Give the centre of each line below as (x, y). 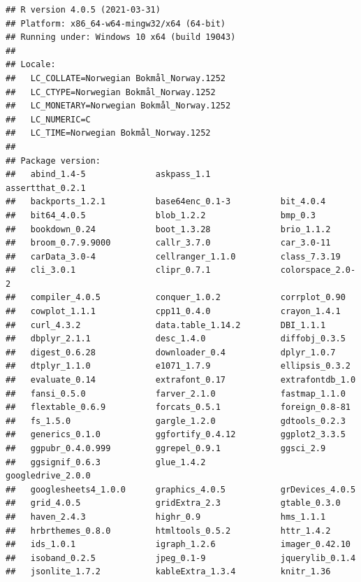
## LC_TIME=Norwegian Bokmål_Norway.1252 (108, 133)
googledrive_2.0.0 (48, 476)
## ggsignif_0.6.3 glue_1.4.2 (106, 462)
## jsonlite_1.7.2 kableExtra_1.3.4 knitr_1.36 (168, 572)
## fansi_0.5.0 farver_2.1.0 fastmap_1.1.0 (176, 393)
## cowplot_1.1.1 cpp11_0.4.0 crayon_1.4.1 (173, 312)
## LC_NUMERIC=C (48, 119)
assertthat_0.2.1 (46, 188)
